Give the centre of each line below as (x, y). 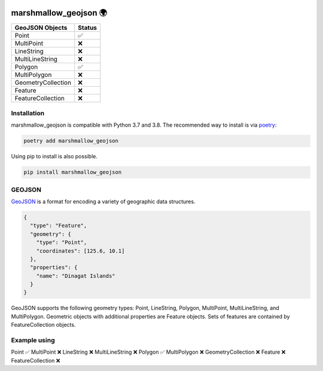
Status (88, 27)
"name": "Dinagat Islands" (76, 276)
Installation (28, 113)
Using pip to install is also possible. (54, 157)
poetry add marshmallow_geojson (71, 141)
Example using (33, 340)
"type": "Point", (62, 243)
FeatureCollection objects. (43, 325)
